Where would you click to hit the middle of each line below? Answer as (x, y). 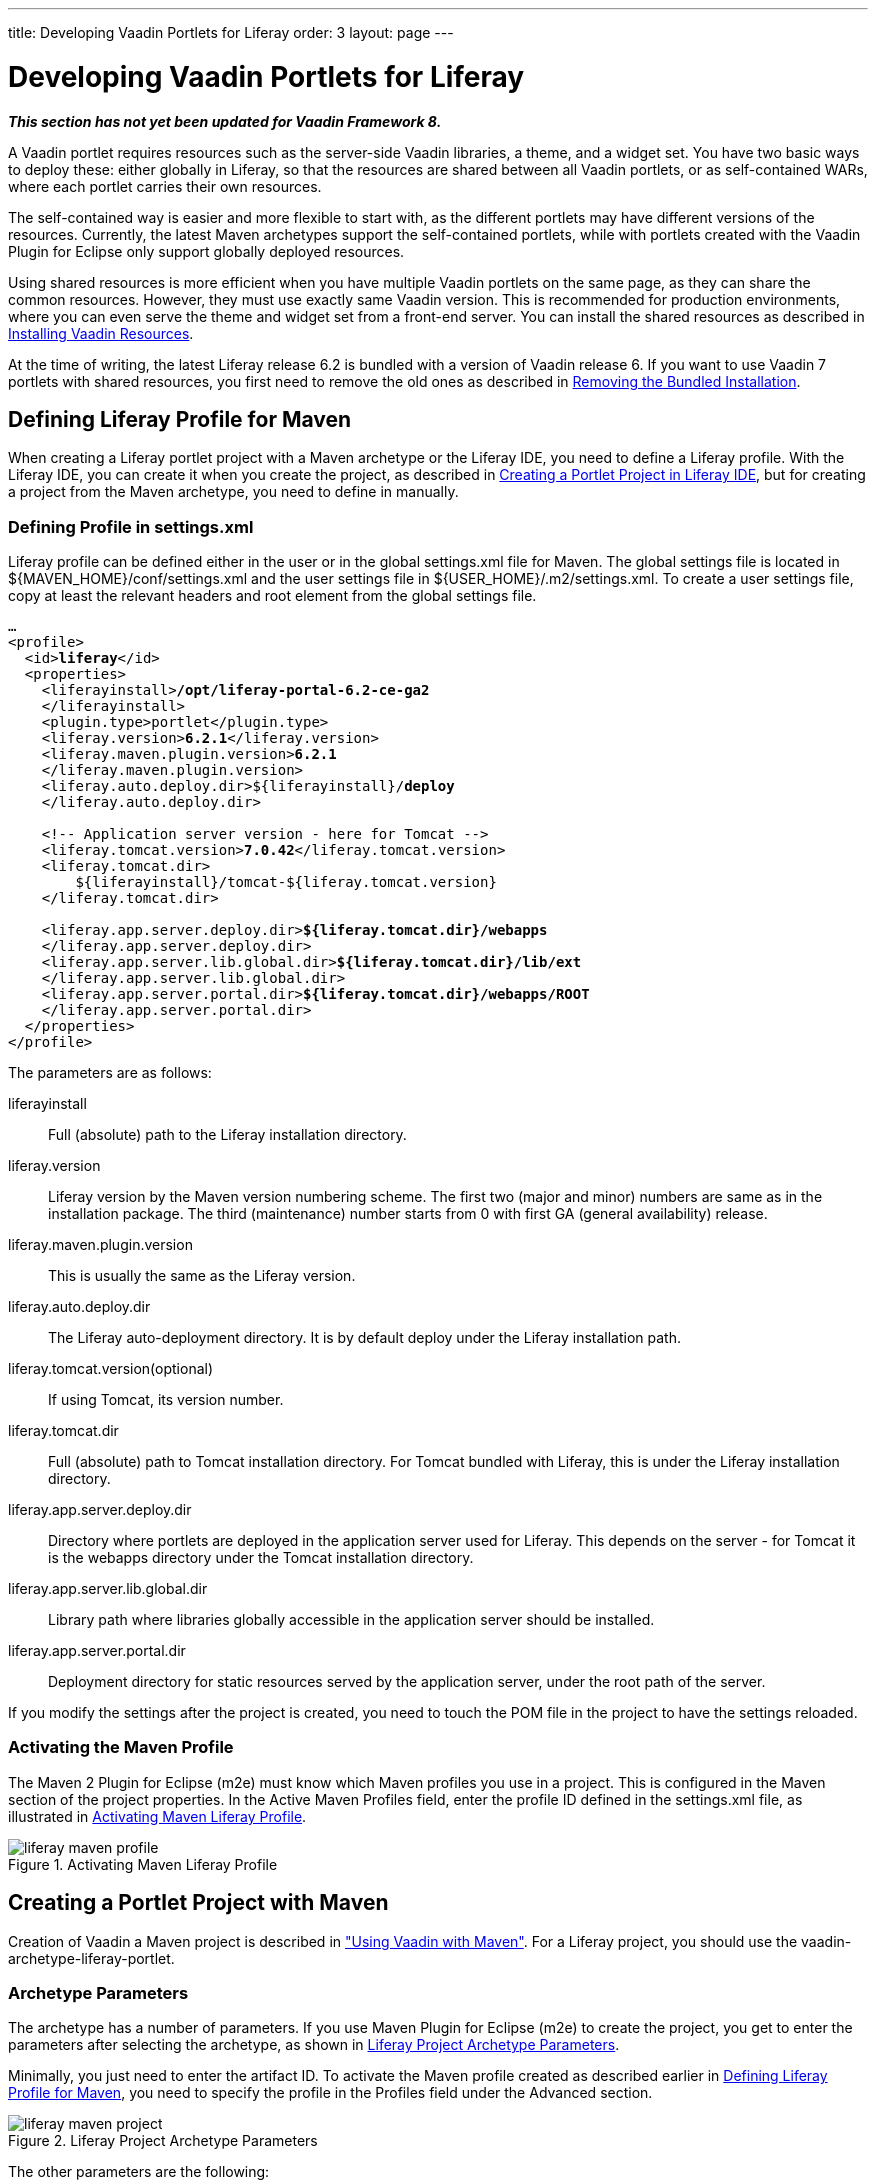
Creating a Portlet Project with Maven (198, 1903)
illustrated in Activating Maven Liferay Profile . (157, 1816)
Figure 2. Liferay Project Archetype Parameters (163, 2141)
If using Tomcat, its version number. (166, 1400)
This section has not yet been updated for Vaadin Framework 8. (225, 121)
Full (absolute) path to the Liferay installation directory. (227, 1135)
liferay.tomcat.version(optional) (111, 1369)
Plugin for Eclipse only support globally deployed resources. (206, 251)
